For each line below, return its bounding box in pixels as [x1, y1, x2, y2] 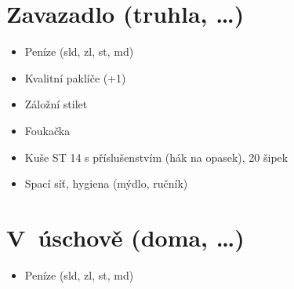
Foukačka [24, 122, 71, 138]
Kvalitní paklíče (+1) [24, 69, 126, 86]
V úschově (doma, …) [6, 221, 245, 253]
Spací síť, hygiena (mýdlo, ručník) [24, 175, 188, 192]
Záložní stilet [24, 96, 88, 112]
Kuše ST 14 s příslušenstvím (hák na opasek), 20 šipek [24, 148, 289, 165]
